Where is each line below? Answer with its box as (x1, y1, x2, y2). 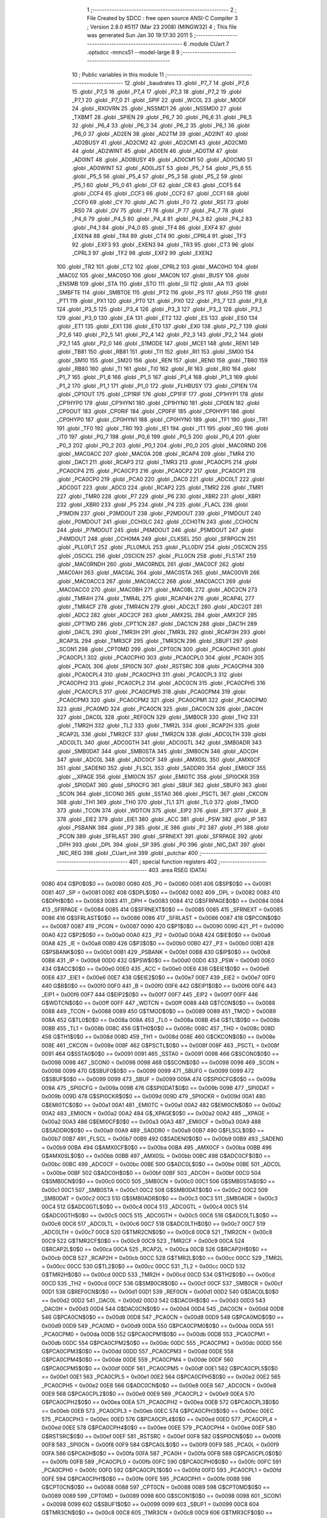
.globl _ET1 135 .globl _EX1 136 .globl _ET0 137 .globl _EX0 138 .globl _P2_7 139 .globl (56, 322, 268, 330)
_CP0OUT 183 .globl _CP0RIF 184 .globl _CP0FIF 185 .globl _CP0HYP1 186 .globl (56, 407, 255, 415)
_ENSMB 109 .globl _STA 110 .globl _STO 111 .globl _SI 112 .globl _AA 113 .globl (56, 280, 249, 288)
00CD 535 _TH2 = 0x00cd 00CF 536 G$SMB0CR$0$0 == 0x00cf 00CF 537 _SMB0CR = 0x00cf (41, 1279, 283, 1287)
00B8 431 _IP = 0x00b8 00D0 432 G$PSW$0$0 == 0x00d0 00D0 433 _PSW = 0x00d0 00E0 (41, 956, 275, 964)
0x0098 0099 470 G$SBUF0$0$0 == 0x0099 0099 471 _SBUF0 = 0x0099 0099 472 (41, 1067, 254, 1075)
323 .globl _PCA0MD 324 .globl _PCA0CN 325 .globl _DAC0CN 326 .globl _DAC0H (56, 705, 263, 712)
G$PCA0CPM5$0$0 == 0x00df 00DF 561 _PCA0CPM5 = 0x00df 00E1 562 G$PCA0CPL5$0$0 (41, 1364, 278, 1372)
